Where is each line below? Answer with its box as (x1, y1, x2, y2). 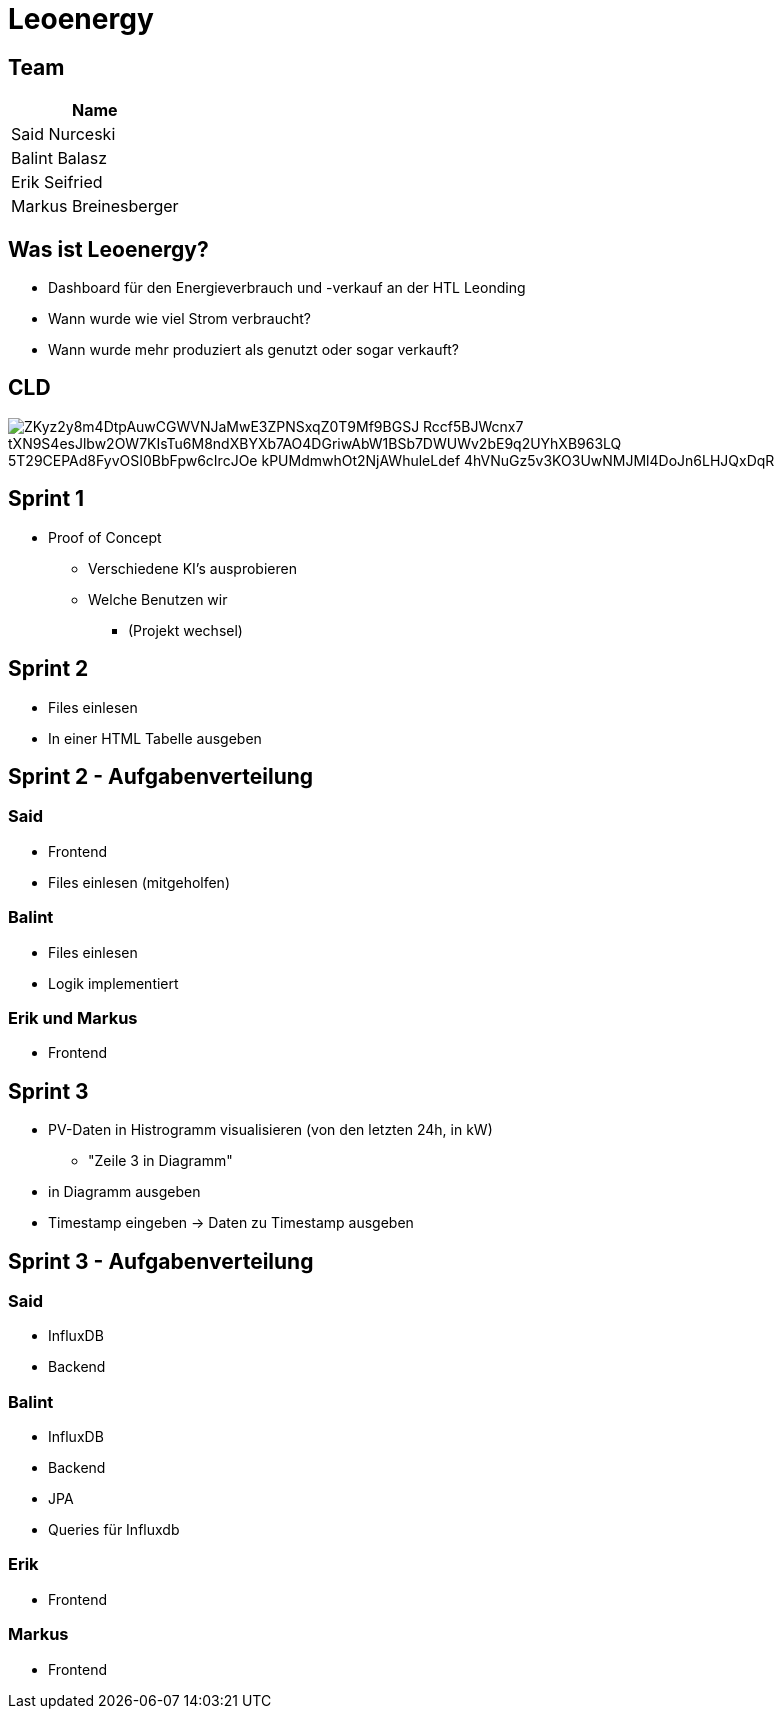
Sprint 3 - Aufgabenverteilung (8, 1248, 314, 1274)
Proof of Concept (48, 528, 162, 546)
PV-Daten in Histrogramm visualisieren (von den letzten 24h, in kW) (48, 1121, 493, 1139)
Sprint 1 (8, 486, 85, 512)
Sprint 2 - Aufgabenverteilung (8, 763, 314, 789)
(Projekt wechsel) (128, 621, 243, 639)
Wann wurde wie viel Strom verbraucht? (48, 310, 312, 328)
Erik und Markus (8, 1007, 138, 1028)
